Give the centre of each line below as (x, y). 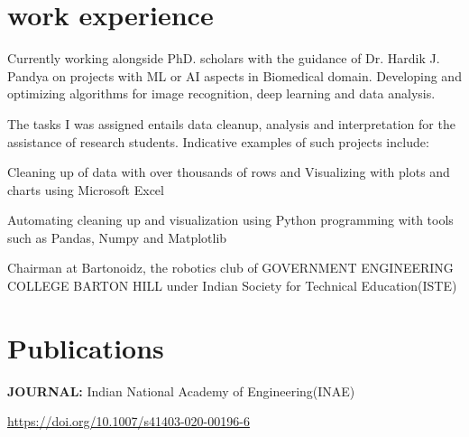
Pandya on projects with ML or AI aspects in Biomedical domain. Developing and (234, 75)
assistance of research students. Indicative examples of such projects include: (218, 141)
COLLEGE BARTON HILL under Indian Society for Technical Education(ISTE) (232, 286)
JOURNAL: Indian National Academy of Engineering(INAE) (181, 391)
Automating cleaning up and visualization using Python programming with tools (230, 220)
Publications (86, 347)
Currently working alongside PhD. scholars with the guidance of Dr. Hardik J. (224, 58)
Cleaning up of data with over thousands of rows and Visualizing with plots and (229, 172)
